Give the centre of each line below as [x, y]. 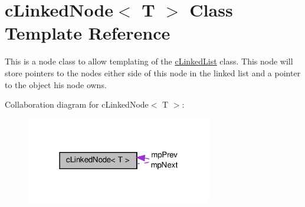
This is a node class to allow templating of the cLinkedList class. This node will [149, 61]
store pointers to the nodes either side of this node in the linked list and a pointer [153, 72]
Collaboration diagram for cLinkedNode [77, 104]
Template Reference [88, 33]
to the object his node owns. [56, 84]
